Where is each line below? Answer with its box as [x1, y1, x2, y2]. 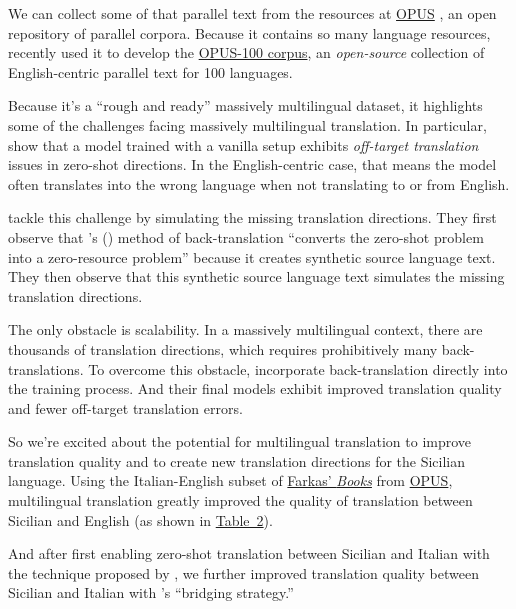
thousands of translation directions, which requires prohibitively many [8, 338, 438, 359]
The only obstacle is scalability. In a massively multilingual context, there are [8, 319, 483, 340]
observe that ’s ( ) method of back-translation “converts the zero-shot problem [8, 226, 484, 247]
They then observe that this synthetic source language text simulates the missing [8, 266, 505, 287]
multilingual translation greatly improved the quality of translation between [8, 490, 473, 511]
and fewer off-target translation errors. [8, 397, 243, 418]
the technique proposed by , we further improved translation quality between [8, 562, 479, 583]
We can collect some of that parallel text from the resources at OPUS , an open [8, 3, 497, 23]
